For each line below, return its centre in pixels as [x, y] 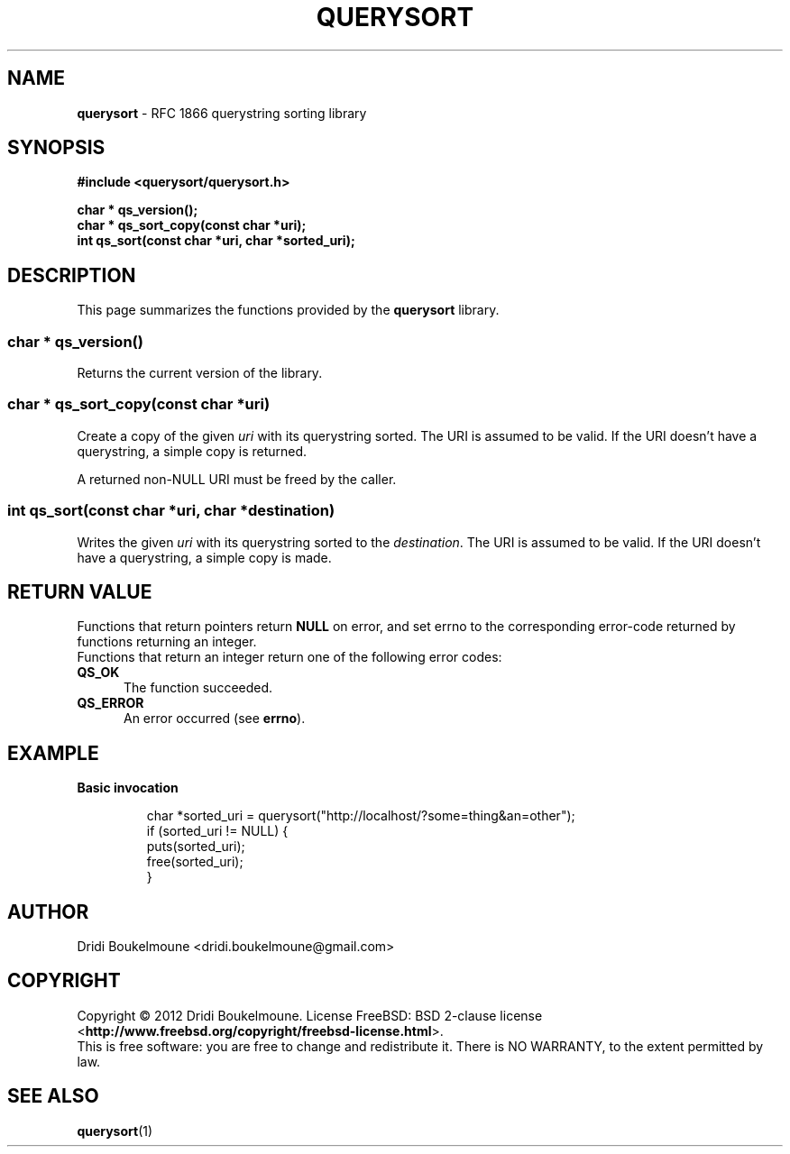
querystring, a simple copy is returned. [192, 451]
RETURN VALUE [80, 591]
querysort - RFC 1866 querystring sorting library [222, 113]
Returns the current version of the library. [200, 373]
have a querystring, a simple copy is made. [204, 557]
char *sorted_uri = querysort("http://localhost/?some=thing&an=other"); [361, 816]
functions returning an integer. [167, 642]
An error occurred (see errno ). [215, 719]
